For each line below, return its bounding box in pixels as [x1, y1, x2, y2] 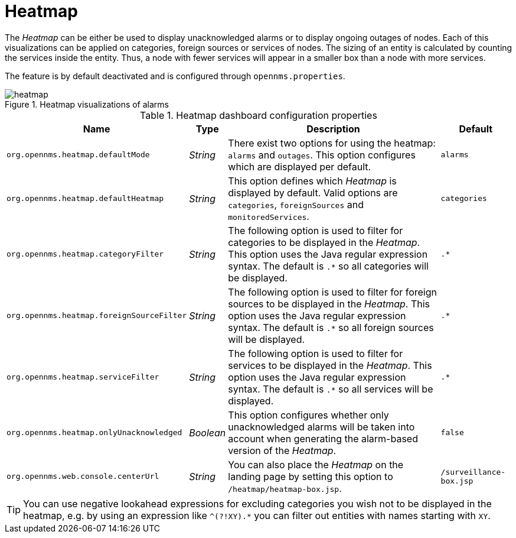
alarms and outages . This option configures [228, 148, 416, 161]
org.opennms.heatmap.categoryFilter [6, 249, 164, 259]
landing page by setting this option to [228, 470, 393, 482]
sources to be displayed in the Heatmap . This [228, 297, 430, 310]
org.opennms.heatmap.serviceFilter [6, 372, 159, 382]
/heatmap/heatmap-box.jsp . [228, 482, 342, 494]
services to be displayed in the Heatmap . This [228, 359, 432, 371]
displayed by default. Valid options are [228, 186, 398, 199]
